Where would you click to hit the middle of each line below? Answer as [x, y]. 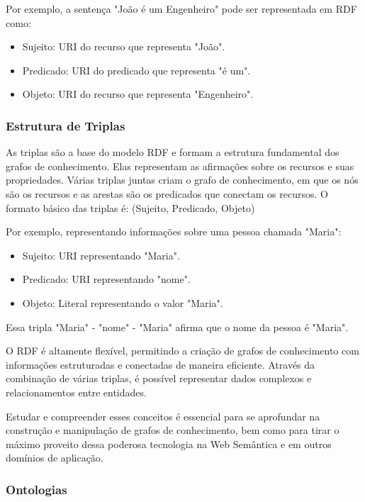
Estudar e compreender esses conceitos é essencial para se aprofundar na [163, 416]
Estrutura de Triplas [66, 125]
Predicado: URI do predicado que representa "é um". [136, 70]
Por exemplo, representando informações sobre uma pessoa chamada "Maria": [174, 232]
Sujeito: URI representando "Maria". [101, 255]
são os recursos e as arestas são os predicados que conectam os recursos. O [167, 193]
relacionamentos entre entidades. [76, 392]
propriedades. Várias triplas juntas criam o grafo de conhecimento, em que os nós [182, 180]
